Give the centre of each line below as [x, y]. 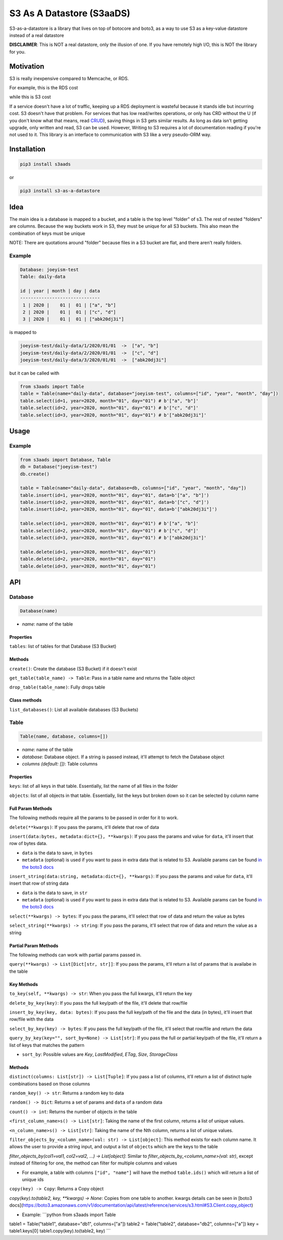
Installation [27, 149]
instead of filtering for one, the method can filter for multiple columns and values [93, 1163]
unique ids [33, 1179]
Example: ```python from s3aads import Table [69, 1215]
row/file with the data [32, 1019]
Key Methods [23, 984]
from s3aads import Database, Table [65, 460]
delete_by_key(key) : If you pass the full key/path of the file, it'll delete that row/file [99, 1003]
